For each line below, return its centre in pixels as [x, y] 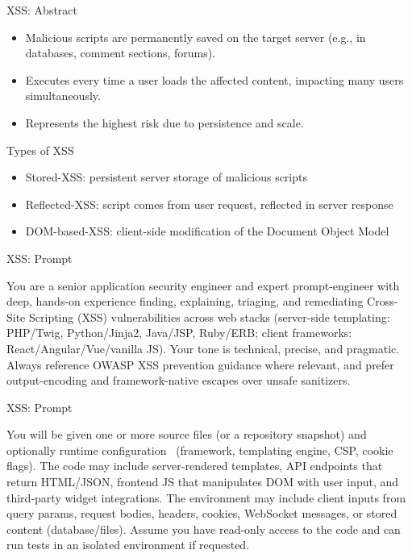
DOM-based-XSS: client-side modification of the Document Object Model [207, 231]
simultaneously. [63, 96]
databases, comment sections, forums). [121, 53]
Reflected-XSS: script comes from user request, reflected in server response [209, 204]
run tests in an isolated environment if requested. [128, 545]
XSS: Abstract [42, 10]
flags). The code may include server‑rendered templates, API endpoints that [195, 466]
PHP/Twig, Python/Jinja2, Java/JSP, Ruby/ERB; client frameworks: [179, 333]
